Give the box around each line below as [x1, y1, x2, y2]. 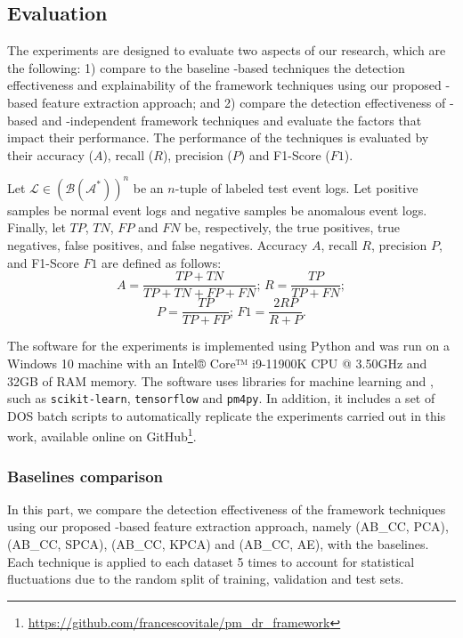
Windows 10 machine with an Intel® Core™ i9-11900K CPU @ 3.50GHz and [7, 353, 427, 372]
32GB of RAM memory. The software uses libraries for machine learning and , [7, 371, 434, 390]
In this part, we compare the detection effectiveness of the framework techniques [7, 499, 446, 518]
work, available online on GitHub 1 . [7, 424, 197, 446]
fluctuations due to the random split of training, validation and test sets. [7, 569, 404, 588]
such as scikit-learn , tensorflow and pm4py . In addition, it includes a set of [7, 389, 435, 408]
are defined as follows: [102, 253, 222, 271]
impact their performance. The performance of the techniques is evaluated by [7, 128, 429, 147]
